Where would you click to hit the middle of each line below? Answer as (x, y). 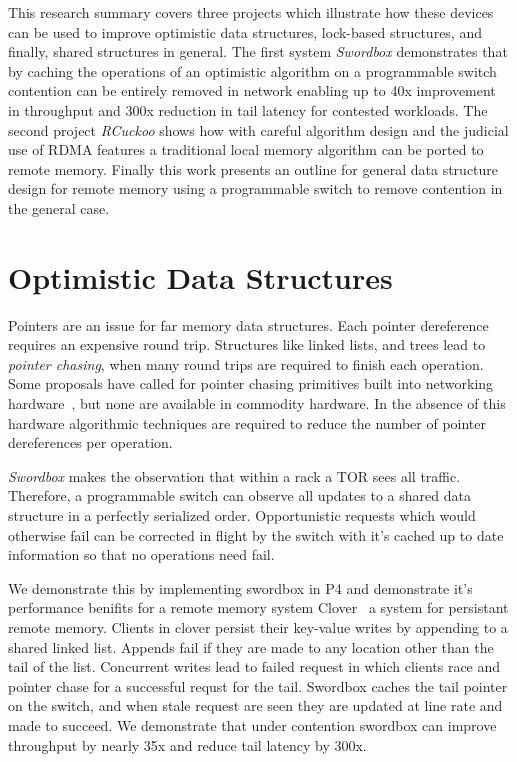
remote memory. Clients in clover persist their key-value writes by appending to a (258, 626)
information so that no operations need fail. (141, 554)
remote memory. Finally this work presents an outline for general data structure (253, 168)
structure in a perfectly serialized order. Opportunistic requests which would (242, 515)
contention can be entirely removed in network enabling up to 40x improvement (252, 90)
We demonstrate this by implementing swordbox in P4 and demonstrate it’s (240, 587)
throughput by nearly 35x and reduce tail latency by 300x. (187, 744)
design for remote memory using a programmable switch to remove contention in (255, 188)
